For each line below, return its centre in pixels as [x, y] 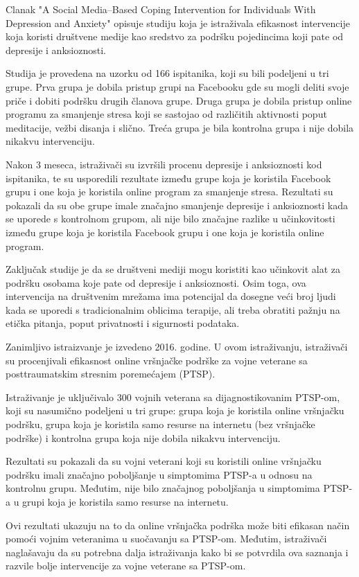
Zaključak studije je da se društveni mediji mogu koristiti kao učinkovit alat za [173, 269]
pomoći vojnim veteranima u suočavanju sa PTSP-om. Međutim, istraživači [166, 539]
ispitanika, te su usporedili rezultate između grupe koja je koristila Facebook [168, 178]
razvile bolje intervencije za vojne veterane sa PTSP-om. [126, 566]
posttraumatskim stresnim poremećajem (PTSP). [111, 374]
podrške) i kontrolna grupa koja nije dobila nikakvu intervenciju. [143, 437]
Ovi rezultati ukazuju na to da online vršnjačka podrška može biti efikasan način [178, 525]
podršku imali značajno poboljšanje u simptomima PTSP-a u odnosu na [159, 474]
